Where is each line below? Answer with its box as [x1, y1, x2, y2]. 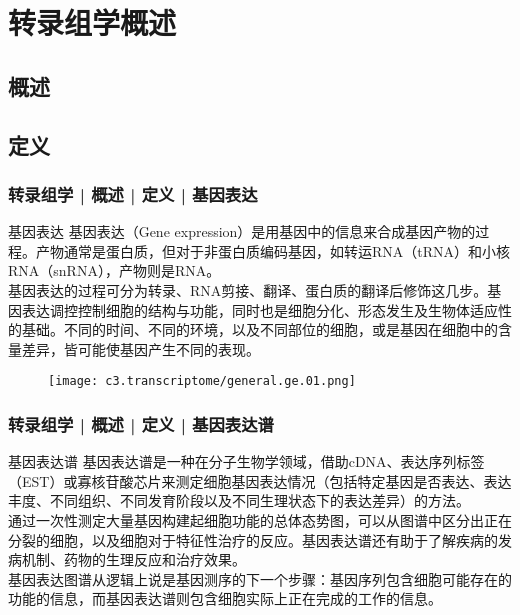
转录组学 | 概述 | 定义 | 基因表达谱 [8, 411, 274, 436]
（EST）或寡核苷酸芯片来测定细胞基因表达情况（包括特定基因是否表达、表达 [8, 470, 512, 491]
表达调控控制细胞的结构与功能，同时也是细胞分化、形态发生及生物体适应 [21, 299, 498, 320]
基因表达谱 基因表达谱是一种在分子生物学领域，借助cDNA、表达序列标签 [8, 451, 485, 472]
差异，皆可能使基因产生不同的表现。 [21, 338, 260, 359]
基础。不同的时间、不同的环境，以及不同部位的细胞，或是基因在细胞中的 [21, 319, 498, 340]
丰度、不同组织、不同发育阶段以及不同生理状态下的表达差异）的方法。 [8, 490, 470, 511]
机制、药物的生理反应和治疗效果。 [21, 549, 246, 570]
